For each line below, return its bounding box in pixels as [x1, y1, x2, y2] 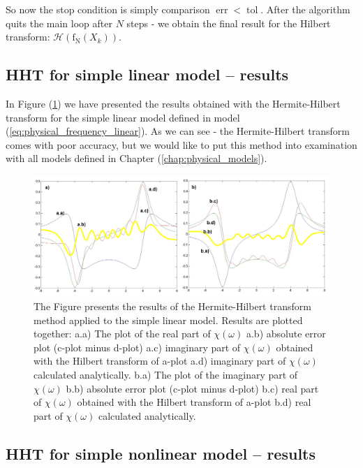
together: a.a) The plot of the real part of [34, 326, 211, 341]
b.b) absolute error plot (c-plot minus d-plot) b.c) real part [66, 381, 319, 395]
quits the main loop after [6, 15, 112, 30]
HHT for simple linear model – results [6, 64, 289, 85]
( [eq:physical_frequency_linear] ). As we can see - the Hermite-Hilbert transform [6, 124, 350, 138]
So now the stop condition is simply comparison [6, 2, 210, 16]
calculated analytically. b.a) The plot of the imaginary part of [34, 367, 298, 382]
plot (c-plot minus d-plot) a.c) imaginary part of [34, 339, 241, 354]
